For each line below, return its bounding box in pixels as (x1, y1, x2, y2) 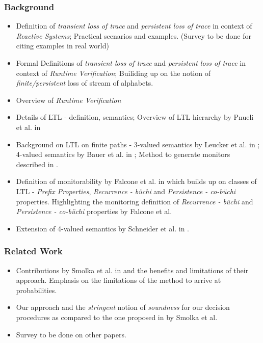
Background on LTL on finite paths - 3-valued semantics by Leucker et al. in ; (16, 139, 260, 149)
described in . (16, 159, 58, 169)
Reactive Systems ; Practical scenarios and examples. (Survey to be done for (16, 30, 251, 41)
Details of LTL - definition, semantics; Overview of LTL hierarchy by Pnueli (16, 112, 254, 122)
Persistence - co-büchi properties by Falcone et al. (16, 206, 172, 217)
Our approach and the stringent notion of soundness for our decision (16, 302, 230, 312)
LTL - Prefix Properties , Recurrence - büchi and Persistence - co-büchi (16, 186, 236, 196)
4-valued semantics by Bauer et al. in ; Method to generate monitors (16, 149, 230, 160)
